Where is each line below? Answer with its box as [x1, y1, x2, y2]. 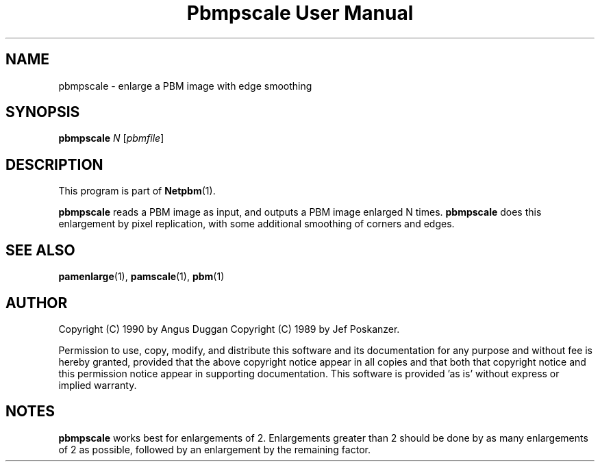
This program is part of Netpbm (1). [58, 185, 216, 197]
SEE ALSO [5, 241, 75, 259]
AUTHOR [5, 294, 68, 312]
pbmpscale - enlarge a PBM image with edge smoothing [58, 79, 312, 92]
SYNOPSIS [5, 103, 80, 121]
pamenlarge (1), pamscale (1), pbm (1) [58, 270, 225, 283]
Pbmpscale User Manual [186, 1, 414, 25]
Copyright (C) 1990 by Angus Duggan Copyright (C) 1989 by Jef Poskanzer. [58, 323, 400, 335]
